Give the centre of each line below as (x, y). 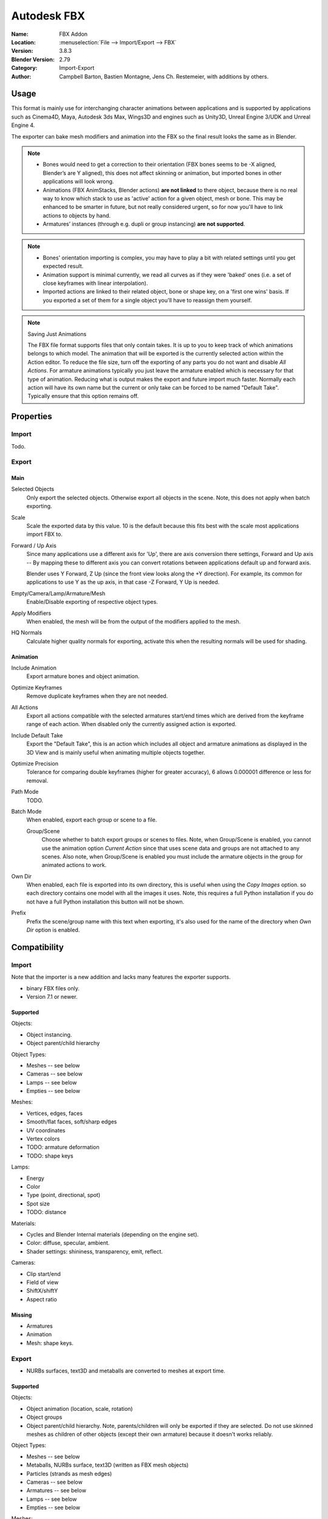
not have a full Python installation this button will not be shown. (105, 902)
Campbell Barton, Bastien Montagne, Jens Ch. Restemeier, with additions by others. (164, 77)
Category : (24, 68)
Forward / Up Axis (34, 545)
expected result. (63, 266)
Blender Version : (33, 59)
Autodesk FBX (48, 16)
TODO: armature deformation (63, 1147)
